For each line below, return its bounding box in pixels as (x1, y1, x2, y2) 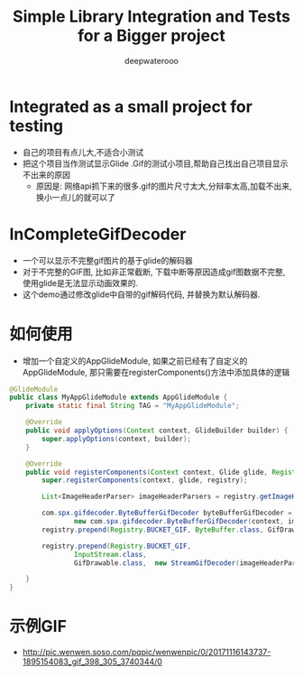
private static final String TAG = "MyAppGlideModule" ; (25, 402, 241, 411)
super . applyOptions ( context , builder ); (41, 434, 192, 443)
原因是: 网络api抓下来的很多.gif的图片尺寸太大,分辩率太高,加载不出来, (35, 181, 292, 191)
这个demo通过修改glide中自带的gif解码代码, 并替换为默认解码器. (22, 289, 261, 300)
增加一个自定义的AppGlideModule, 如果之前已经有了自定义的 (22, 355, 248, 366)
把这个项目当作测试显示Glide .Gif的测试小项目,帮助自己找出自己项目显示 (22, 158, 289, 169)
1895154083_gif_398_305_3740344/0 (22, 656, 162, 667)
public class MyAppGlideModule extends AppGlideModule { (9, 393, 228, 403)
